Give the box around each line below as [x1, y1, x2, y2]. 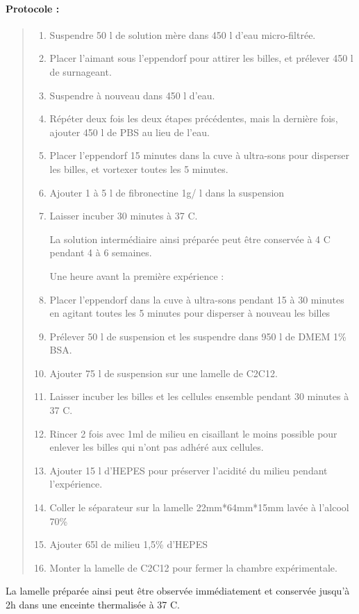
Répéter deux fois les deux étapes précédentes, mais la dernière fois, [49, 111, 338, 126]
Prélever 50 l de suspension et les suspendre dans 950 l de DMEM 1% [49, 329, 347, 343]
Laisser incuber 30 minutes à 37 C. [49, 208, 198, 223]
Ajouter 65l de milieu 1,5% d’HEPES [49, 537, 208, 551]
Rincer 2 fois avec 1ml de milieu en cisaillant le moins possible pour [49, 426, 337, 440]
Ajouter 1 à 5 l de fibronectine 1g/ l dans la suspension [49, 185, 285, 199]
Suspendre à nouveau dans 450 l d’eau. [49, 88, 215, 102]
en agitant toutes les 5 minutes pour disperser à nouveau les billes [49, 306, 331, 320]
